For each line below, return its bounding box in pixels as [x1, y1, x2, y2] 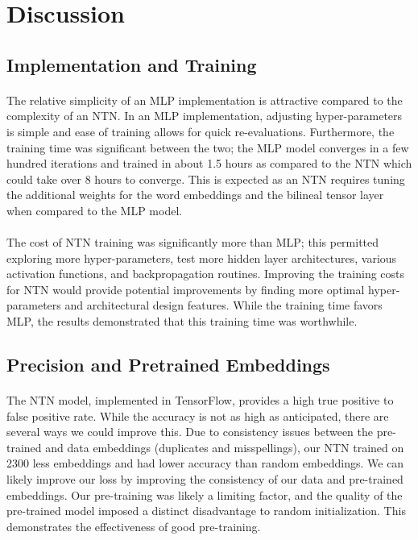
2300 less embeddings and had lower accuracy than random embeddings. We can [6, 455, 404, 471]
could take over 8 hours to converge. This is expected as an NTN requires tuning [6, 170, 405, 187]
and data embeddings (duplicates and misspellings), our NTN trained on [45, 438, 404, 455]
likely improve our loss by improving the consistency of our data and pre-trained [6, 471, 404, 487]
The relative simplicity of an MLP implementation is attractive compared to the [6, 91, 403, 108]
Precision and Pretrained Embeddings [6, 352, 330, 377]
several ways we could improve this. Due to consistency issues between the [6, 423, 374, 440]
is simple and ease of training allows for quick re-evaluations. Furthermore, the [6, 123, 395, 139]
